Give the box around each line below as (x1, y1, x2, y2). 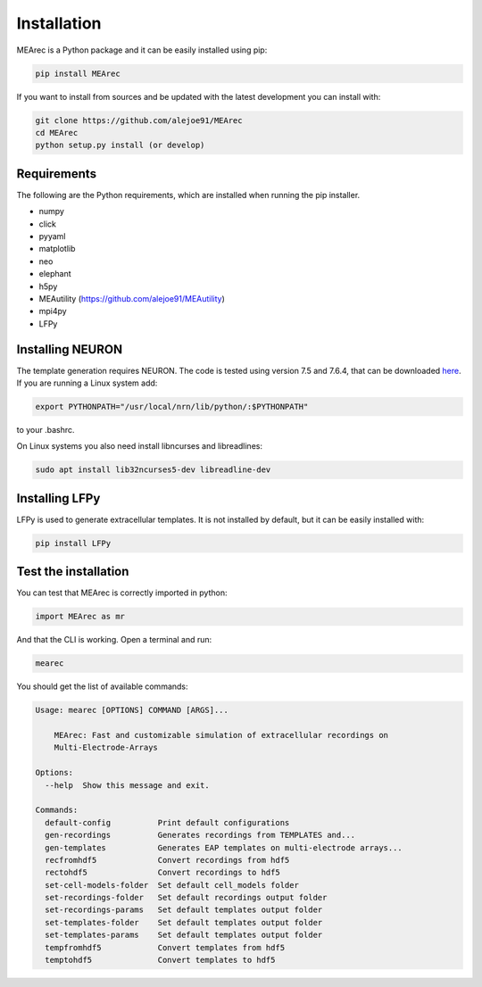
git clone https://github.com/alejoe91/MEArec (35, 115, 243, 125)
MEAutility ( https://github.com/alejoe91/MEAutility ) (38, 293, 225, 303)
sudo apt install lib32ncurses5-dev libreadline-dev (35, 465, 271, 475)
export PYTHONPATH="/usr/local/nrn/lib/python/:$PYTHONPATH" (35, 402, 309, 411)
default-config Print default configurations (45, 817, 290, 827)
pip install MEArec (35, 68, 120, 79)
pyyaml (38, 230, 66, 241)
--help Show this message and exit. (45, 780, 210, 790)
